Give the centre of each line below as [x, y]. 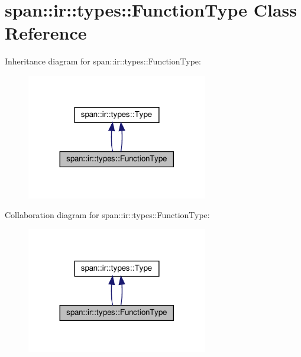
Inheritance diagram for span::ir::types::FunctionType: [103, 61]
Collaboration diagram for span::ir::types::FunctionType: [107, 215]
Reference [46, 33]
